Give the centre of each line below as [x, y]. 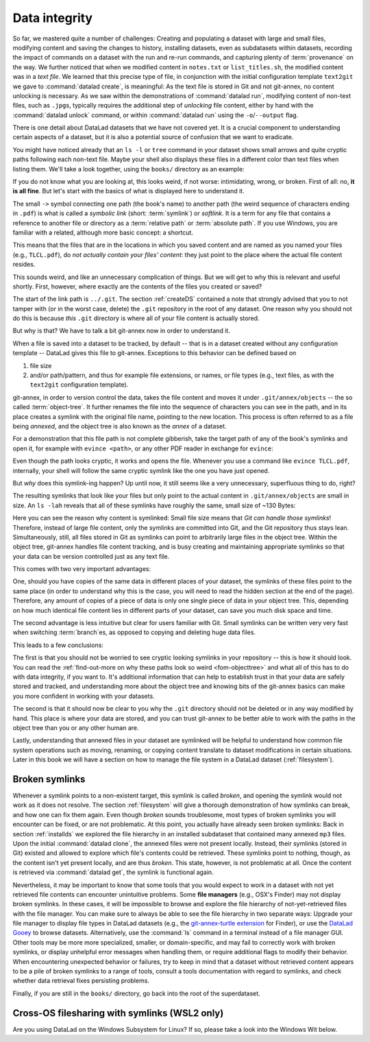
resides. [24, 265]
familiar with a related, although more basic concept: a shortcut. [103, 232]
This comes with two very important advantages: [82, 569]
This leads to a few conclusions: [58, 645]
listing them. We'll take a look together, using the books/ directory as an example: [128, 169]
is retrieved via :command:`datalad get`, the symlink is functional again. [113, 872]
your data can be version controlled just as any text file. [91, 556]
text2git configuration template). [79, 385]
